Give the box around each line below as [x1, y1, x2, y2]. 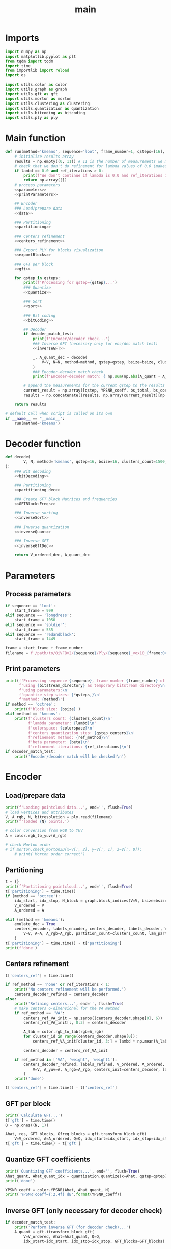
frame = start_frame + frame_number [5, 646, 83, 651]
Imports [5, 32, 39, 44]
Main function [5, 133, 66, 144]
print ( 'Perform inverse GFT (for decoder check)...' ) [14, 1225, 131, 1230]
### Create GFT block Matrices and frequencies [14, 497, 117, 502]
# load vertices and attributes [5, 810, 74, 815]
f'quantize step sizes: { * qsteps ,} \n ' [18, 692, 101, 697]
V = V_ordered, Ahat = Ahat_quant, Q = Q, [23, 1234, 101, 1239]
